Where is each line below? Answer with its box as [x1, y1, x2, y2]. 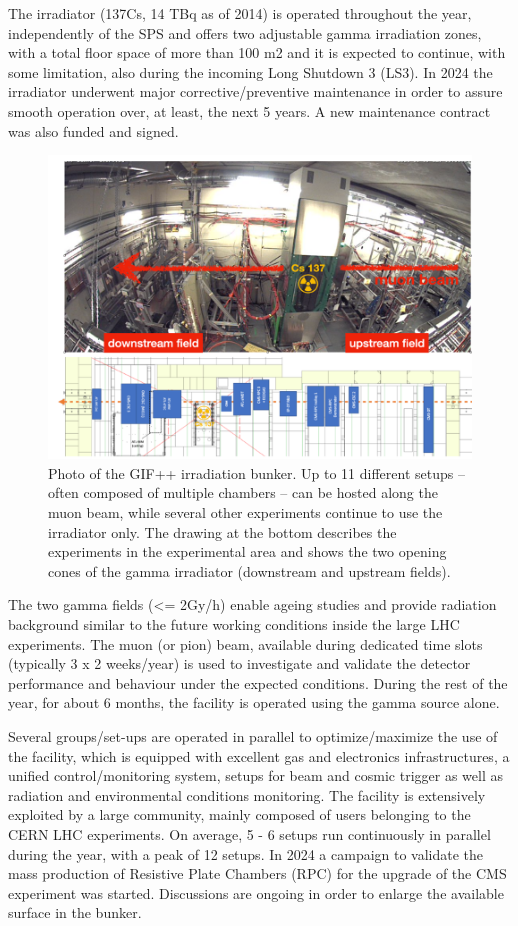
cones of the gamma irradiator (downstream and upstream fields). [48, 560, 451, 581]
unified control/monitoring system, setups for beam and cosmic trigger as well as [8, 765, 503, 786]
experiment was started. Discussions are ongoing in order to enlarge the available [8, 882, 504, 903]
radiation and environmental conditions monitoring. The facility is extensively [8, 784, 486, 805]
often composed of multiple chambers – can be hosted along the [48, 482, 438, 503]
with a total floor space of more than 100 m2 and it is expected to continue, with [8, 42, 506, 63]
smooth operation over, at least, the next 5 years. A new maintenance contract [8, 100, 491, 121]
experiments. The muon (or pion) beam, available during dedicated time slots [8, 633, 483, 654]
